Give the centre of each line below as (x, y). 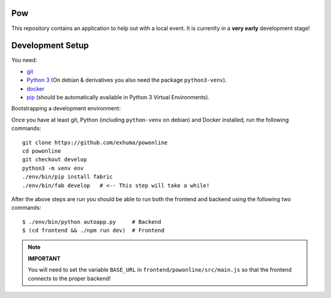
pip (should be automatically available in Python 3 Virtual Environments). (118, 97)
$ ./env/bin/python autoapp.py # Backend (92, 222)
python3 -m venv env (53, 168)
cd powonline (42, 151)
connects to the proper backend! (69, 278)
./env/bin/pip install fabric (68, 177)
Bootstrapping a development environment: (66, 109)
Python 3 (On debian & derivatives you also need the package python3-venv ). (127, 80)
